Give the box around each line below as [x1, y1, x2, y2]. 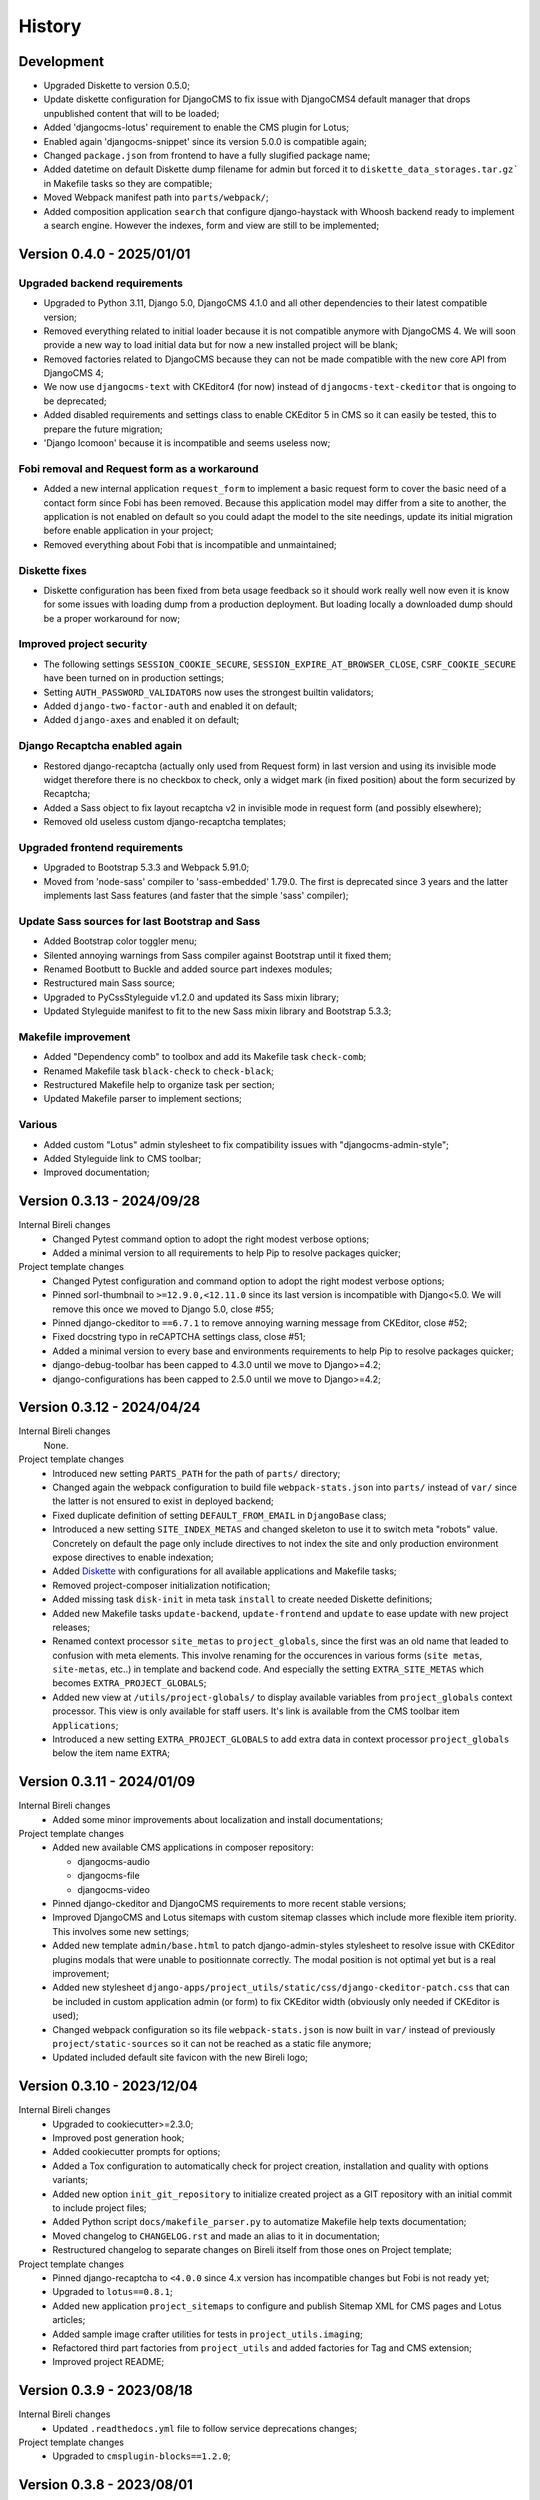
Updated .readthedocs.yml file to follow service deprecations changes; [52, 2422, 358, 2434]
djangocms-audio [77, 1855, 150, 1867]
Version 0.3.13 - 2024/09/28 [18, 1193, 201, 1210]
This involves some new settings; [52, 1925, 190, 1937]
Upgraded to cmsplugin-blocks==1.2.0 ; [52, 2450, 231, 2462]
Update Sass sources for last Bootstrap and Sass [18, 914, 261, 928]
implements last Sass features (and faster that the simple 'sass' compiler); [43, 889, 349, 901]
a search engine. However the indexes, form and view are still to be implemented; [43, 219, 380, 231]
